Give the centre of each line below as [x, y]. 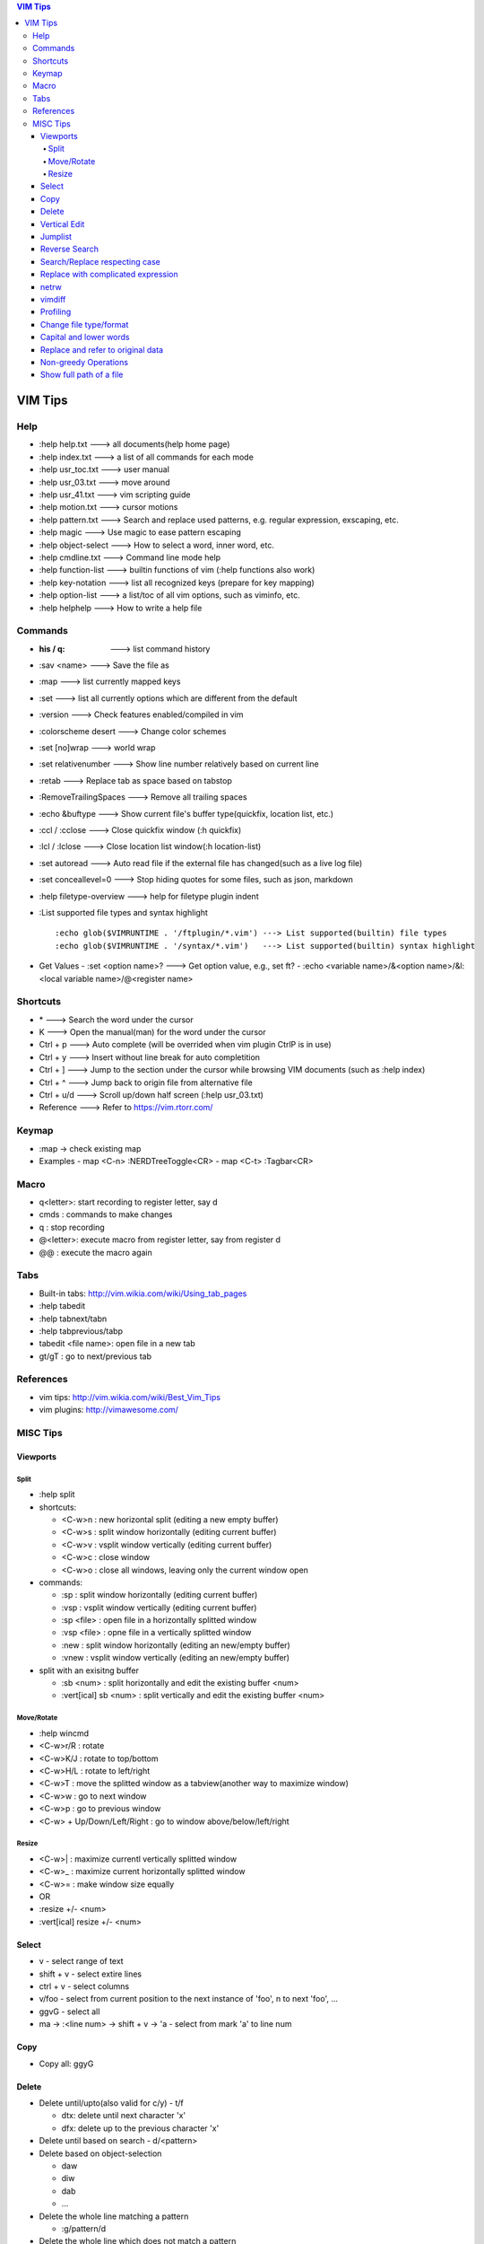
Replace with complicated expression [109, 275]
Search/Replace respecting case [101, 261]
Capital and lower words [85, 337]
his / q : [52, 649]
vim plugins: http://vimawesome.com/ [109, 1410]
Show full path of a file [82, 375]
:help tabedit [62, 1306]
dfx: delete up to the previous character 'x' [140, 2128]
